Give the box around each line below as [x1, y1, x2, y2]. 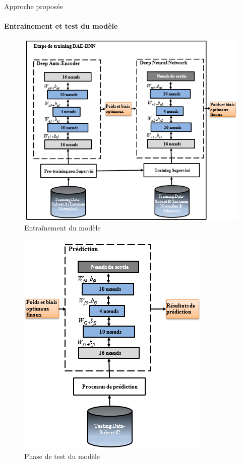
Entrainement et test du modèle [4, 21, 118, 31]
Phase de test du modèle [24, 450, 100, 461]
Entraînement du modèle [24, 222, 101, 233]
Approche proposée [4, 1, 63, 11]
